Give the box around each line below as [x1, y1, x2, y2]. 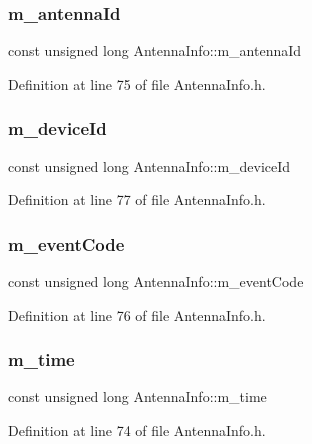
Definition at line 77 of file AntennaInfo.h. [8, 189, 266, 210]
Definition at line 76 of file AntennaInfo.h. [8, 304, 266, 325]
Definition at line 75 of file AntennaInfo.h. [8, 73, 266, 94]
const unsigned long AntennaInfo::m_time [8, 386, 267, 407]
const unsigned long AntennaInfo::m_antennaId [8, 40, 302, 61]
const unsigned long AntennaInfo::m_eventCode [8, 271, 304, 292]
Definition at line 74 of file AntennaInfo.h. [8, 420, 266, 441]
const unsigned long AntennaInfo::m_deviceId [8, 155, 291, 176]
